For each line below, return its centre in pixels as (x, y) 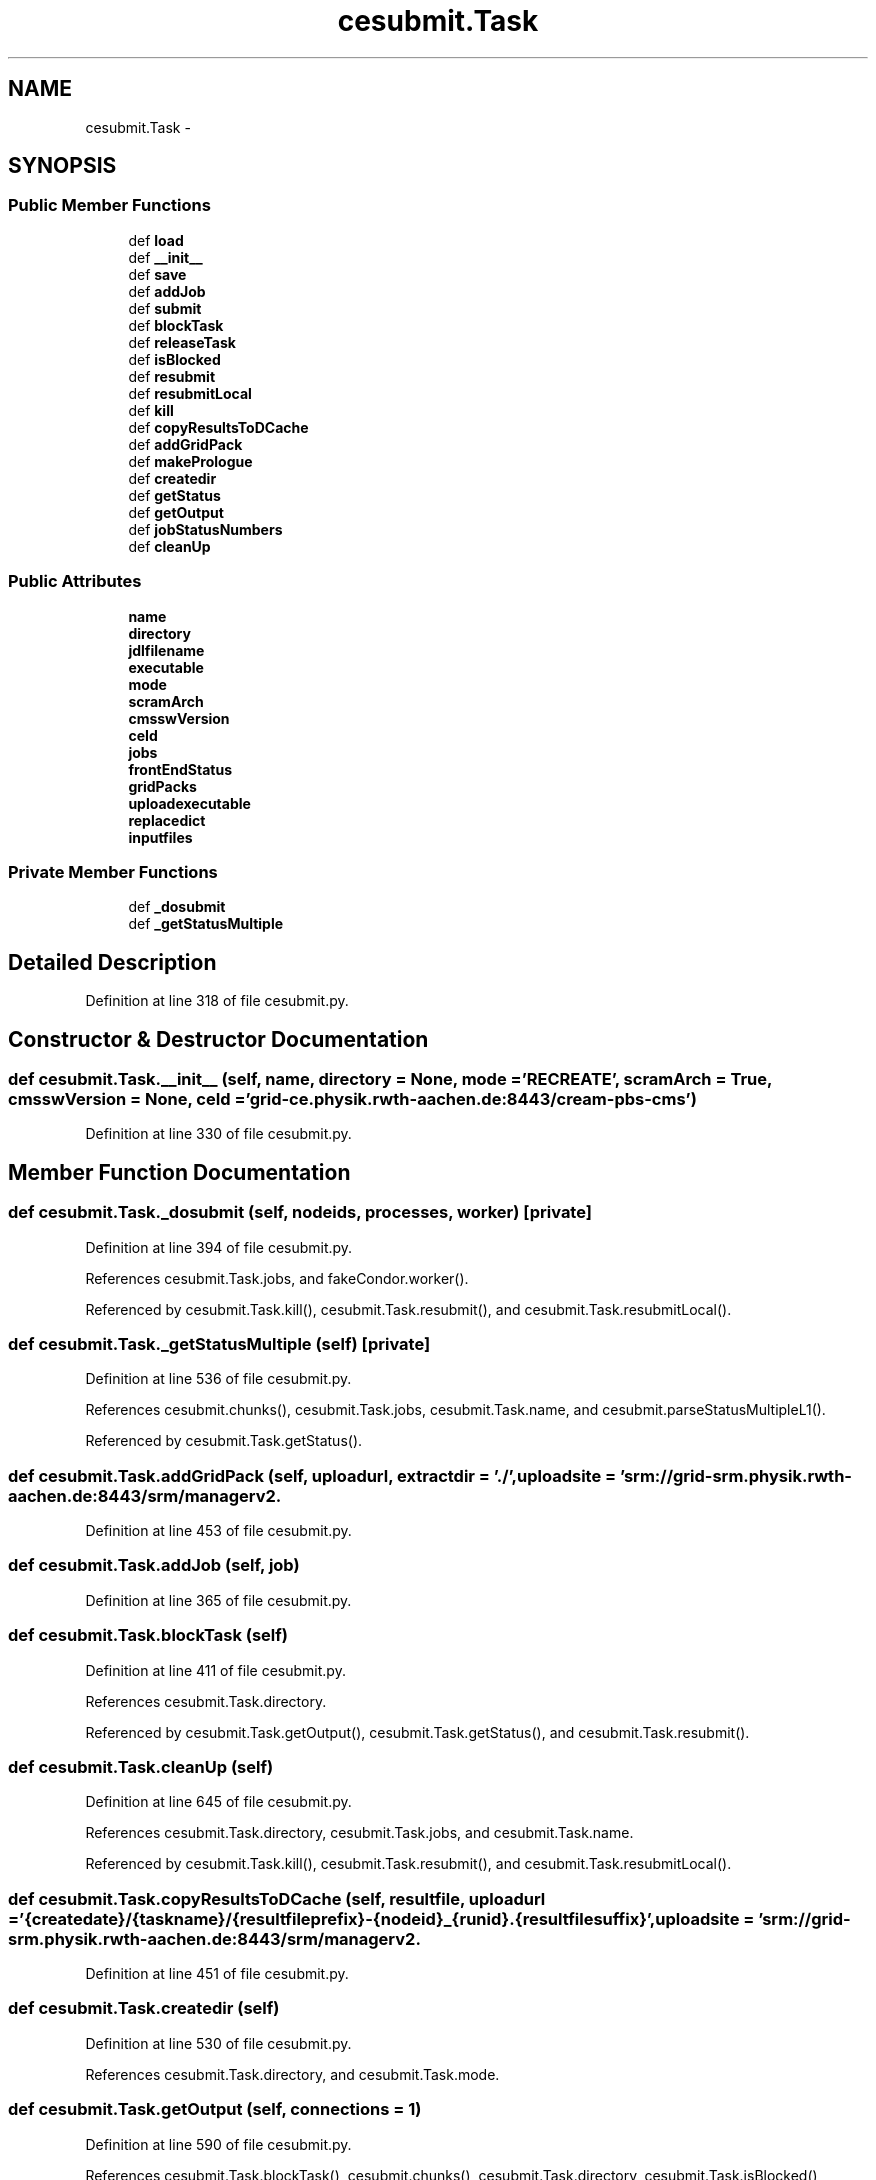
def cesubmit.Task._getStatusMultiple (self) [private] (219, 1343)
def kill (151, 410)
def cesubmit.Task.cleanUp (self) (141, 1766)
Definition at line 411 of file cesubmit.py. (215, 1670)
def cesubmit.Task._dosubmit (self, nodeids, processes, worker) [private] (300, 1212)
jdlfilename (166, 650)
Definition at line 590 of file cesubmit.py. (218, 2144)
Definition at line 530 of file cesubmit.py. (218, 2043)
